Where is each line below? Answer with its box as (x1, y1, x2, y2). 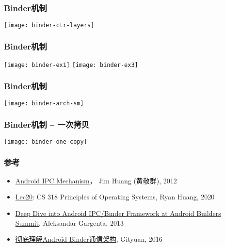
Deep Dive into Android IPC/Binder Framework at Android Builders (15, 208, 221, 218)
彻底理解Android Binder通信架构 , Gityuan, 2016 (15, 234, 162, 244)
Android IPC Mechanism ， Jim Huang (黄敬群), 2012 (15, 175, 177, 185)
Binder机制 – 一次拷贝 (4, 118, 89, 130)
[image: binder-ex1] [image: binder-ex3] (4, 62, 138, 69)
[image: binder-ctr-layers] (4, 22, 95, 29)
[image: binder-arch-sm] (4, 99, 84, 107)
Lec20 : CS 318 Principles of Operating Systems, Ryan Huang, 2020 (15, 192, 215, 202)
